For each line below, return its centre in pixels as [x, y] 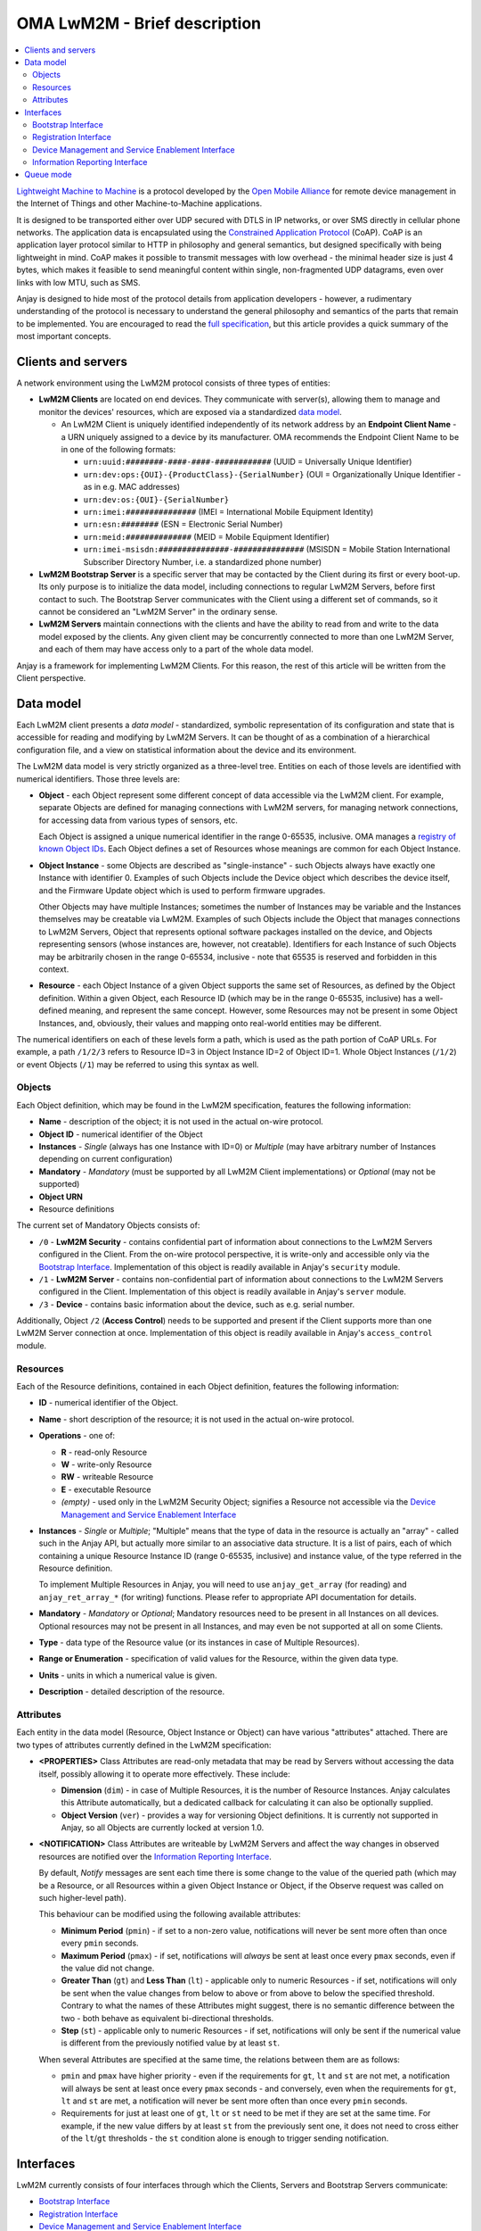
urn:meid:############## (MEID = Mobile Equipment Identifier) [206, 536]
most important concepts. [64, 336]
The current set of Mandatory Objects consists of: [108, 1225]
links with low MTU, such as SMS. [78, 282]
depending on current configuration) [106, 1159]
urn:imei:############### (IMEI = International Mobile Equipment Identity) [228, 511]
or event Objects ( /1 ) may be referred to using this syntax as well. [138, 1064]
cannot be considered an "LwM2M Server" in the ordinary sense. [158, 612]
